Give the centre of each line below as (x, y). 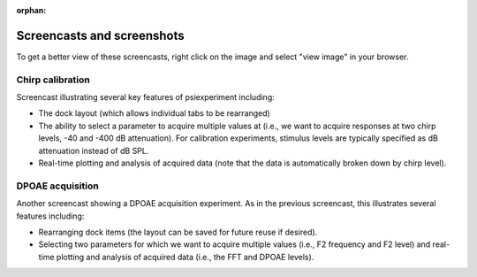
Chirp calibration (53, 80)
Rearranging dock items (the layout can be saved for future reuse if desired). (178, 232)
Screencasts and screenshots (100, 35)
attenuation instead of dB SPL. (94, 150)
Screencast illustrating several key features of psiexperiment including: (145, 97)
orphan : (31, 10)
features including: (50, 216)
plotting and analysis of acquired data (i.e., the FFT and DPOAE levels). (185, 257)
